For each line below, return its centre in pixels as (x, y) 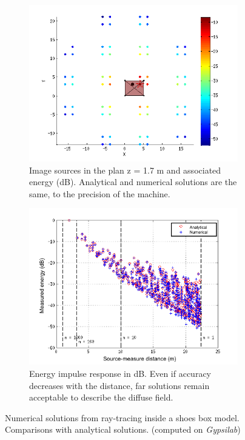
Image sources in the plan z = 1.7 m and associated (125, 170)
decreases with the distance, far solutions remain (119, 385)
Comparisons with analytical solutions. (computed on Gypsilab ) (123, 429)
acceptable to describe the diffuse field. (101, 397)
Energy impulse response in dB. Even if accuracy (120, 373)
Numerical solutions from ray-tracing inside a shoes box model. (122, 417)
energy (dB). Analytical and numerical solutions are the (133, 182)
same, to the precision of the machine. (100, 193)
